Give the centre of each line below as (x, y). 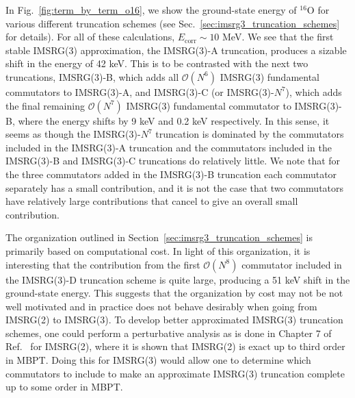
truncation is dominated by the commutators (250, 134)
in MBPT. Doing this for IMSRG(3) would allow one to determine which (158, 360)
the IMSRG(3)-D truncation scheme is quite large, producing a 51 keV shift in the (178, 279)
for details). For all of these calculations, (90, 37)
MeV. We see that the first (278, 37)
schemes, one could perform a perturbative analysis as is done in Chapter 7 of (169, 333)
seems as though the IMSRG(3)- (73, 134)
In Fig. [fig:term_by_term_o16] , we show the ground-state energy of (151, 10)
